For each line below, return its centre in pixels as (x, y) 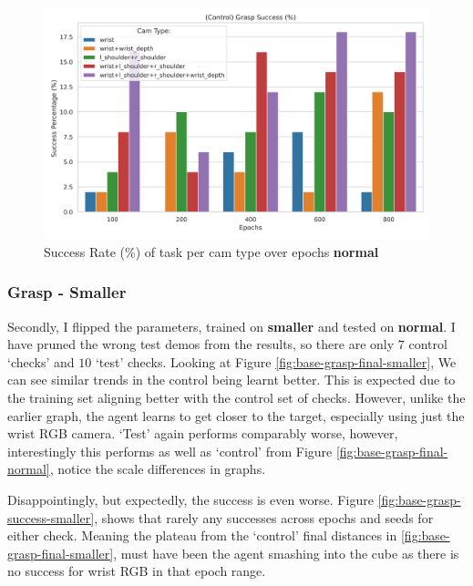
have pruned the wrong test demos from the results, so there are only (201, 344)
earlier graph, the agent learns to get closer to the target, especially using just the (236, 415)
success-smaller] (51, 517)
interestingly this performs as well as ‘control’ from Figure (170, 451)
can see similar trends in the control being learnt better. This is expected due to (231, 380)
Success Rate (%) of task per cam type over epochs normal (211, 251)
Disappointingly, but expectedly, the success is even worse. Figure (190, 499)
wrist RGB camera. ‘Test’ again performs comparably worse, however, (203, 433)
